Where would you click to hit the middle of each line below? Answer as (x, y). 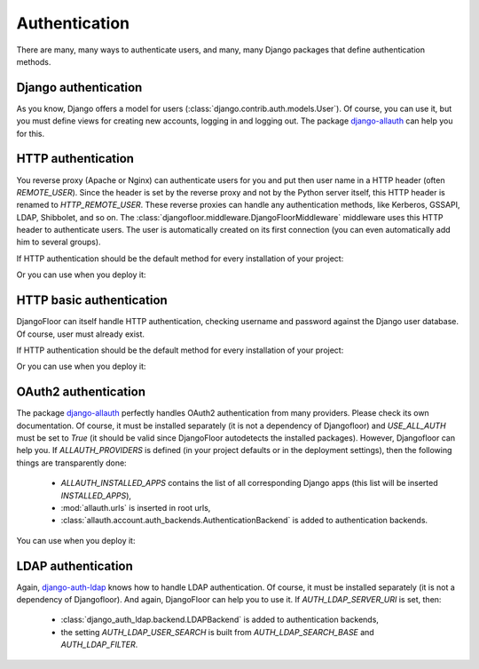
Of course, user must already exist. (81, 334)
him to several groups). (59, 242)
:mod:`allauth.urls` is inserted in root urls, (136, 507)
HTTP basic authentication (92, 301)
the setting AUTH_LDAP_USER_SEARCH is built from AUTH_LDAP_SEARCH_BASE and (217, 632)
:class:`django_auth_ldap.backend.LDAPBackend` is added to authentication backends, (220, 620)
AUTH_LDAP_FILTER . (99, 645)
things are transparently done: (72, 463)
